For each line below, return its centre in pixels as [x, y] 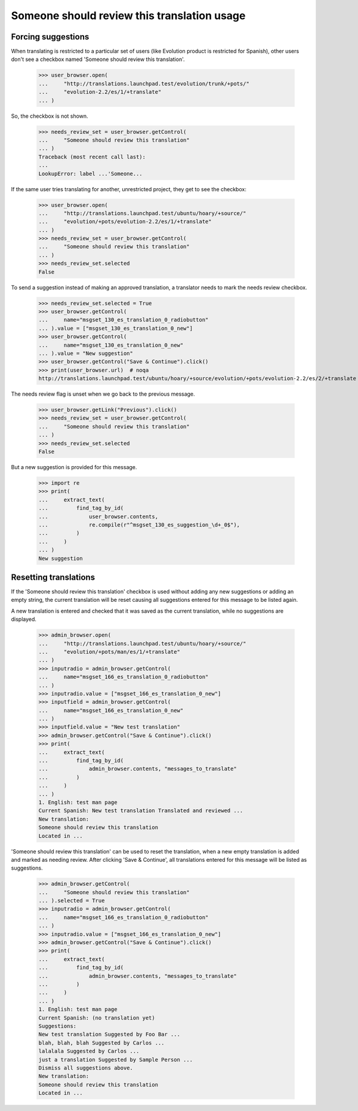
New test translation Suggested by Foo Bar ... [109, 1035]
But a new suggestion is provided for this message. [74, 467]
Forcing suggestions [50, 37]
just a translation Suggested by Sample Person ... [116, 1060]
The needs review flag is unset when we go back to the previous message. [103, 394]
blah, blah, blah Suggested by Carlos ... [101, 1043]
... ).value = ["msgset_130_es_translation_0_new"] [116, 328]
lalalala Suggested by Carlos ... [89, 1051]
